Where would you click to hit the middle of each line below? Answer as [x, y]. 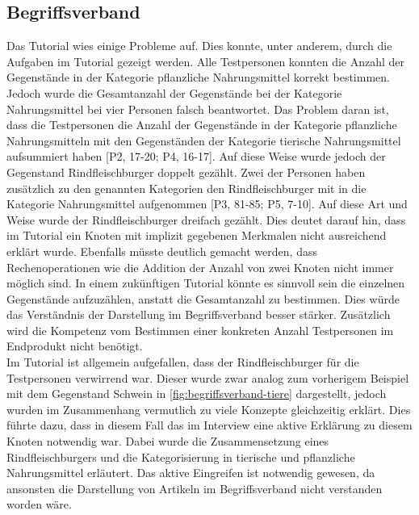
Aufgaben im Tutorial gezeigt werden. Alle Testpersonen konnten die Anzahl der [206, 61]
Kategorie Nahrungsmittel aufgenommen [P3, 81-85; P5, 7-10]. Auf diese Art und [207, 204]
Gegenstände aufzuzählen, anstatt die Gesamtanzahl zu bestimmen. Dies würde [203, 298]
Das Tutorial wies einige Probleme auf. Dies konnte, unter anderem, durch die [199, 46]
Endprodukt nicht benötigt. [75, 346]
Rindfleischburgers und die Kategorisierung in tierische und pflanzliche [181, 456]
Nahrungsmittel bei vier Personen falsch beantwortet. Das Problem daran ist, [198, 109]
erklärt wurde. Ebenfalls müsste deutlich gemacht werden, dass [162, 251]
